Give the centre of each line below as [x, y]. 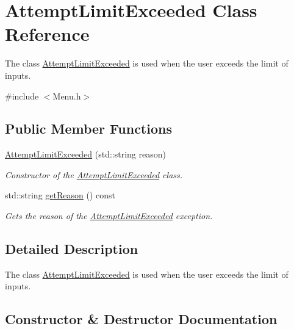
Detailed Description [72, 249]
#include [22, 96]
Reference [47, 34]
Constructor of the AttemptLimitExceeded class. [94, 174]
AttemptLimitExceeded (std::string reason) [85, 154]
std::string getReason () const [60, 195]
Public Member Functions [88, 128]
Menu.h [67, 96]
